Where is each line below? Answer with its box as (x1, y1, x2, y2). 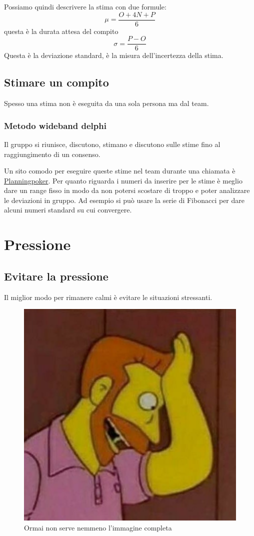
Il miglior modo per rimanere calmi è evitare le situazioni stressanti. (4, 291, 212, 302)
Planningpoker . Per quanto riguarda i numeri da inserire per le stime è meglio (4, 175, 242, 185)
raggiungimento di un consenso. (4, 148, 100, 159)
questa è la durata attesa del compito (4, 25, 118, 36)
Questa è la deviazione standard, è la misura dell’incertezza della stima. (4, 50, 223, 60)
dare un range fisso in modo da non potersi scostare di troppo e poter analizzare (4, 185, 250, 195)
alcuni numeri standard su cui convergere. (4, 204, 132, 215)
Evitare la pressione (4, 268, 108, 283)
